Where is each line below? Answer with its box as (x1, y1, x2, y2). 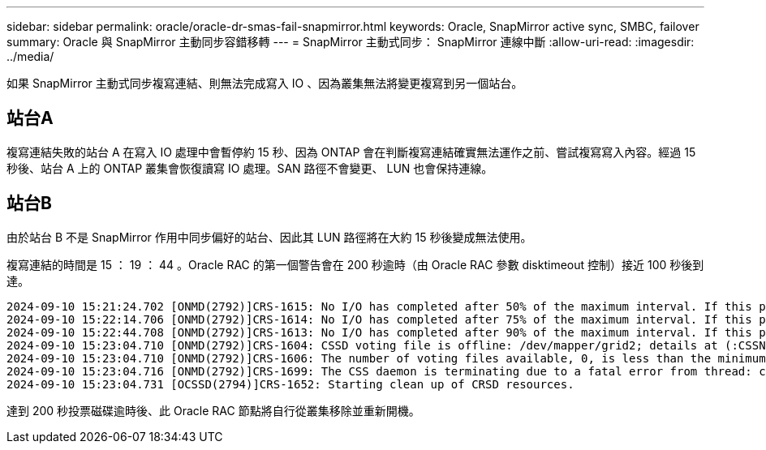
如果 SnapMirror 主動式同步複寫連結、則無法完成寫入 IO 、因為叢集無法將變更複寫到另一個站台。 (6, 76, 523, 90)
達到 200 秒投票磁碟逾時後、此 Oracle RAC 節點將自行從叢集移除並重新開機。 (6, 403, 420, 418)
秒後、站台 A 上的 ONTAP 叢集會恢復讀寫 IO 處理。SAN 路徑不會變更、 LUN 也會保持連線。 (6, 161, 493, 175)
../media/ (6, 49, 54, 63)
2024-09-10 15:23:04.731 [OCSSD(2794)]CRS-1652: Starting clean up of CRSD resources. (6, 377, 574, 391)
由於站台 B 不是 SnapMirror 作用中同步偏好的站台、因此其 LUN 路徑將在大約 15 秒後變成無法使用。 (6, 229, 532, 244)
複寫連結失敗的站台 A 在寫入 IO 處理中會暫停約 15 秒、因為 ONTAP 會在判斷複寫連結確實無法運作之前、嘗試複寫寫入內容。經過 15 (6, 144, 696, 159)
